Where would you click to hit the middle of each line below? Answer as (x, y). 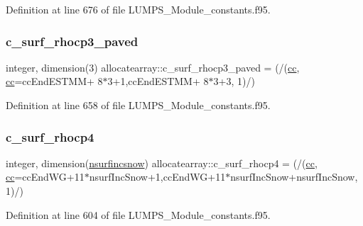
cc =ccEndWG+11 (45, 177)
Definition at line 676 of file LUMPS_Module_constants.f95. (138, 9)
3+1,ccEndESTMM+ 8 (158, 81)
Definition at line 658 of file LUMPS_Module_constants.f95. (138, 105)
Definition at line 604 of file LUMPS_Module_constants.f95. (138, 214)
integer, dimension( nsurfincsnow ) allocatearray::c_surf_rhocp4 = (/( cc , (162, 163)
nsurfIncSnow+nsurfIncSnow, (294, 177)
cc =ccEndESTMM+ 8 (54, 81)
